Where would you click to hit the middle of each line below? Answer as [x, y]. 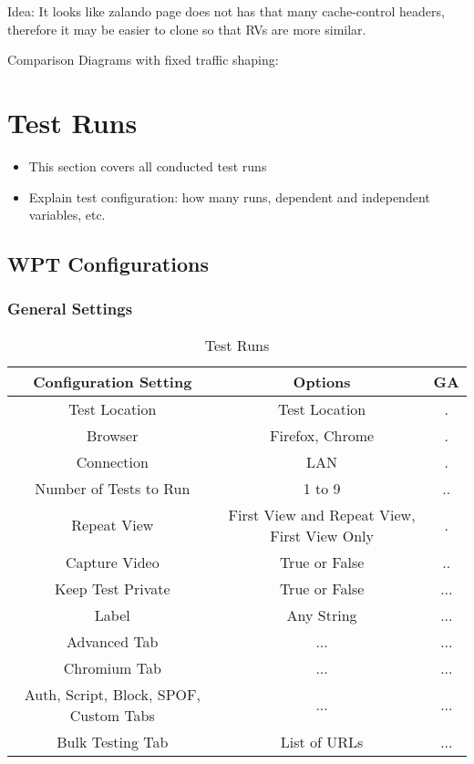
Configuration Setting [113, 381]
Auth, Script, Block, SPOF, [112, 694]
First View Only [322, 535]
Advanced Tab [113, 641]
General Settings [70, 309]
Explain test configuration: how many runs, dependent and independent [229, 196]
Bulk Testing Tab [113, 741]
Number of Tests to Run [113, 488]
